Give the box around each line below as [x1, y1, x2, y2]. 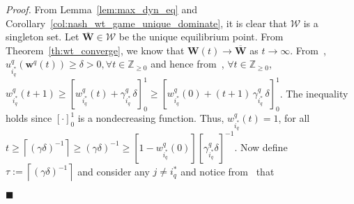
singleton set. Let [6, 29, 79, 44]
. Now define [234, 139, 288, 154]
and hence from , [151, 56, 224, 71]
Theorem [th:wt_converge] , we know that [6, 42, 185, 57]
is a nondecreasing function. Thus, [77, 111, 224, 125]
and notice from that [180, 164, 275, 178]
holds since [6, 111, 52, 125]
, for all [278, 111, 310, 125]
